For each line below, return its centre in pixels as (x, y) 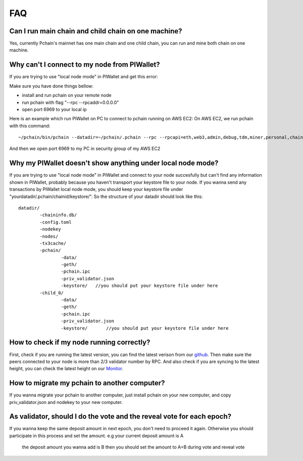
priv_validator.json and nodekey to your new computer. (66, 402)
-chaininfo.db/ (58, 215)
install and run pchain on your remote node (67, 95)
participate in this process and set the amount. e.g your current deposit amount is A (96, 436)
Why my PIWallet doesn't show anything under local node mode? (114, 163)
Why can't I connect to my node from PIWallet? (85, 65)
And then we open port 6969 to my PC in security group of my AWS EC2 (85, 148)
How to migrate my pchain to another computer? (87, 383)
